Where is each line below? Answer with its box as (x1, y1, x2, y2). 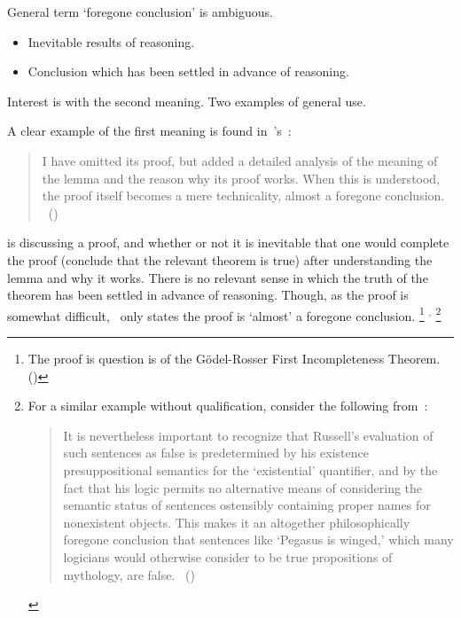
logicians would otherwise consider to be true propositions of (63, 547, 393, 566)
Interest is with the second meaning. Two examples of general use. (7, 91, 366, 110)
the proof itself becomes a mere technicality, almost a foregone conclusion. (42, 186, 445, 205)
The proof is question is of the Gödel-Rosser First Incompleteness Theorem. (27, 348, 441, 367)
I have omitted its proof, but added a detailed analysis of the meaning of (42, 151, 438, 169)
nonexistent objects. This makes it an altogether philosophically (63, 512, 410, 531)
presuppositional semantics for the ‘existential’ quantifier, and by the (63, 460, 438, 479)
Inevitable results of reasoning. (27, 32, 195, 51)
